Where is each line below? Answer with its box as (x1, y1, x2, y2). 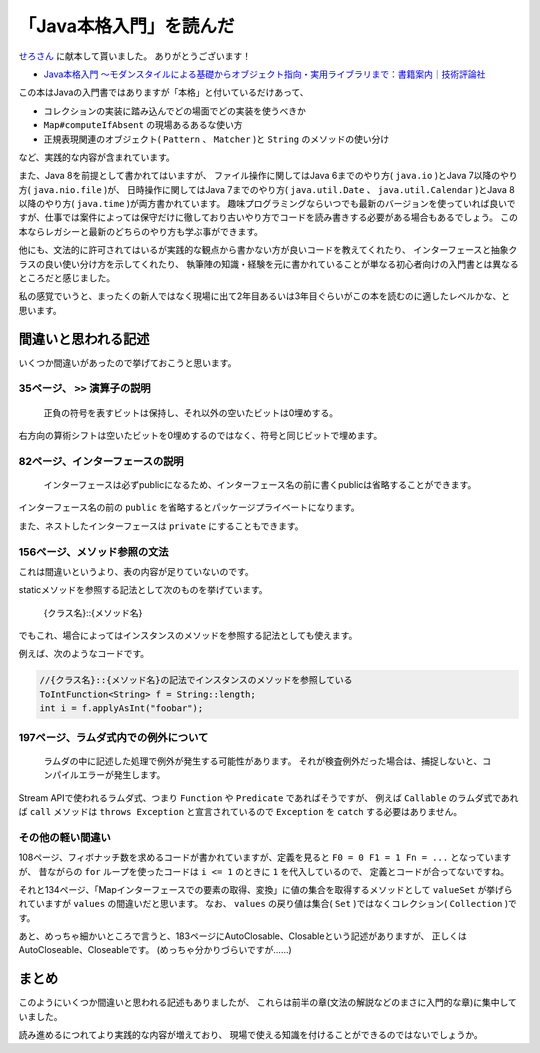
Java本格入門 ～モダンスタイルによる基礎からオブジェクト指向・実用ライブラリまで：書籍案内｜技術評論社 (43, 68, 486, 80)
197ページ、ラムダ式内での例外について (18, 730, 209, 744)
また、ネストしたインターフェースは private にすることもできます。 (18, 520, 304, 532)
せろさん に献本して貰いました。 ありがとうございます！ (18, 50, 252, 62)
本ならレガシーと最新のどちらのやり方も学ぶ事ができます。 (18, 225, 264, 237)
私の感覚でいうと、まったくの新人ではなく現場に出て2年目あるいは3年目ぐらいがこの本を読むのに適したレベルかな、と (18, 290, 511, 302)
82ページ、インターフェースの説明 (18, 454, 184, 468)
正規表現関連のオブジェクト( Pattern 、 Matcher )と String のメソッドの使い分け (43, 133, 390, 145)
